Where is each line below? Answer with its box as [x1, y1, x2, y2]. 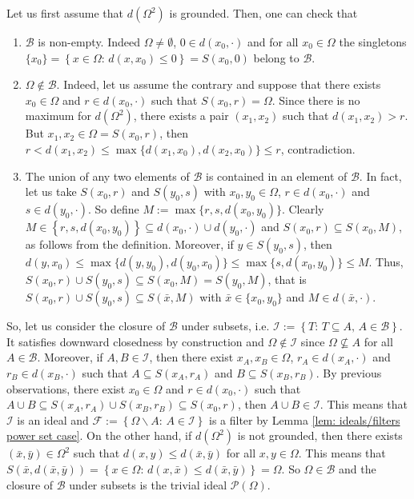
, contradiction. [280, 140, 356, 157]
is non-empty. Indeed [38, 34, 141, 50]
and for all [247, 34, 299, 50]
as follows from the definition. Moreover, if [25, 236, 234, 253]
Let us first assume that [6, 5, 123, 21]
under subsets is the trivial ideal [69, 476, 227, 493]
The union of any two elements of [25, 167, 190, 184]
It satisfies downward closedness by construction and [6, 333, 264, 349]
